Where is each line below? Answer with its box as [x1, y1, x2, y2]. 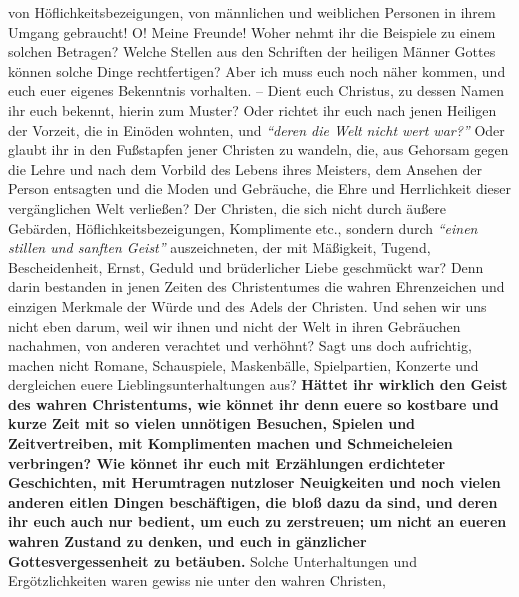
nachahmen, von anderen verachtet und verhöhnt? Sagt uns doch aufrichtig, [8, 335, 472, 356]
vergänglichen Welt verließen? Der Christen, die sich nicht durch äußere [8, 197, 447, 218]
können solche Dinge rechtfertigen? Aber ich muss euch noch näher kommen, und [8, 60, 506, 81]
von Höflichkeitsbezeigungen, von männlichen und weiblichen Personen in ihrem [8, 2, 496, 22]
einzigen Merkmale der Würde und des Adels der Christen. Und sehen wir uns [8, 295, 487, 316]
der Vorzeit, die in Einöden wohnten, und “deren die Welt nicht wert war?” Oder [8, 119, 505, 140]
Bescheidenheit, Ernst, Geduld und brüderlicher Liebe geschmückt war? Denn [8, 256, 484, 277]
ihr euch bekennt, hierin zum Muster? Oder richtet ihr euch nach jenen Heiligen [8, 99, 497, 120]
